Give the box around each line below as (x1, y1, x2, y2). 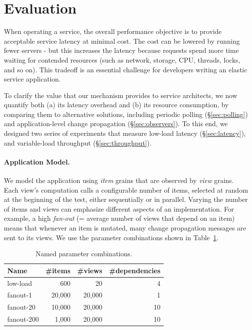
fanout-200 (7, 314, 39, 324)
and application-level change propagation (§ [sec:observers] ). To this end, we (4, 118, 228, 129)
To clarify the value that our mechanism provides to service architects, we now (4, 90, 237, 100)
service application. (4, 74, 61, 84)
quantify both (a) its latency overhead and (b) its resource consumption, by (4, 99, 229, 110)
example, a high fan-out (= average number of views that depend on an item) (4, 213, 235, 223)
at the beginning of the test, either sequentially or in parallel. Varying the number (4, 194, 248, 204)
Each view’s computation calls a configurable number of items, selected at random (4, 184, 248, 195)
